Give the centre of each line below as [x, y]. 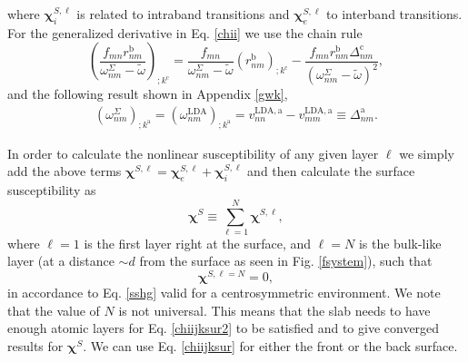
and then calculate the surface [331, 171]
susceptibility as [52, 190]
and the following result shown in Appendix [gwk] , [148, 94]
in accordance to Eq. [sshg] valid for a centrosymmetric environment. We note [224, 293]
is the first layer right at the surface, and [198, 243]
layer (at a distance [61, 261]
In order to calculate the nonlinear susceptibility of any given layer [193, 153]
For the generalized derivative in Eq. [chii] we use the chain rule [185, 32]
